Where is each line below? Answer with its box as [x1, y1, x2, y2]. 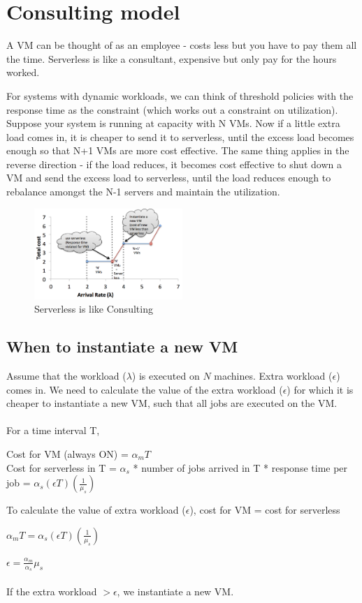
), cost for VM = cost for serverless [189, 502, 340, 517]
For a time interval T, [6, 423, 100, 438]
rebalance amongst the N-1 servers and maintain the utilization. [6, 184, 280, 199]
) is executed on [131, 368, 200, 382]
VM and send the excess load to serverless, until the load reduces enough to [6, 170, 331, 185]
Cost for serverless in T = [6, 460, 117, 475]
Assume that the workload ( [6, 368, 126, 382]
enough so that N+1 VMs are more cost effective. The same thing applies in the [6, 143, 349, 158]
